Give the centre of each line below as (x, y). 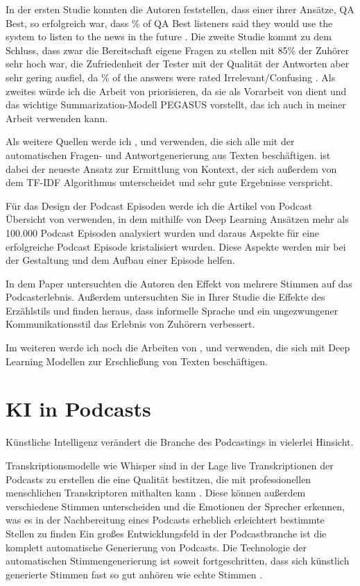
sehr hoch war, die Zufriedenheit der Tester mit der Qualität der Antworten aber (178, 64)
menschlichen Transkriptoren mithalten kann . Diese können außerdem (156, 493)
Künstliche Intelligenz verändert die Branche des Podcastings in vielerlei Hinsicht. (180, 442)
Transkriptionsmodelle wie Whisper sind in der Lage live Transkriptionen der (170, 465)
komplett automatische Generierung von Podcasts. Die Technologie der (156, 547)
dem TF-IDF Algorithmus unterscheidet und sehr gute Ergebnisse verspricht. (170, 182)
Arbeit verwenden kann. (57, 118)
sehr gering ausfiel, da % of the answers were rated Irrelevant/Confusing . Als (171, 77)
